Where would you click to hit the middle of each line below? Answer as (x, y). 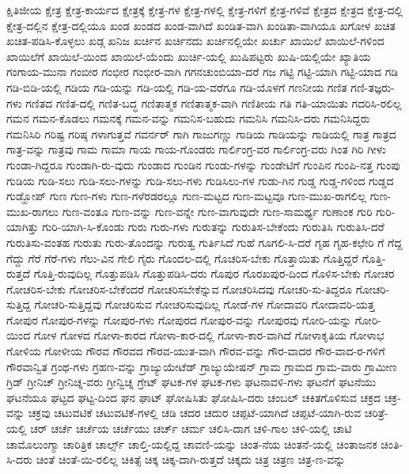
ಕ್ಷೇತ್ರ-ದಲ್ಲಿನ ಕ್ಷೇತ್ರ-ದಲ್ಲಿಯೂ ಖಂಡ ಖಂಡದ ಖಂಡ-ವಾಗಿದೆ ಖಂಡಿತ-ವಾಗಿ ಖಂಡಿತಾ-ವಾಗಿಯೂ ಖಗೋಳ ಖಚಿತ (201, 25)
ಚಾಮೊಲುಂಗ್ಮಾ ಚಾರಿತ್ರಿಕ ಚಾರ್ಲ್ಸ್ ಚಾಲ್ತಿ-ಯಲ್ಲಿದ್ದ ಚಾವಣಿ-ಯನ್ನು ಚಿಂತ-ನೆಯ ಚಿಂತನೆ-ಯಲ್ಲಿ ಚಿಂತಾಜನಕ (192, 444)
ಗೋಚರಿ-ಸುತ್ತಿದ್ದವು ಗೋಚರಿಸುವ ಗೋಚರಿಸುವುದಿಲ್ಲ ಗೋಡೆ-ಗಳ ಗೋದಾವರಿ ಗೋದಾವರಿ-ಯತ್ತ (204, 304)
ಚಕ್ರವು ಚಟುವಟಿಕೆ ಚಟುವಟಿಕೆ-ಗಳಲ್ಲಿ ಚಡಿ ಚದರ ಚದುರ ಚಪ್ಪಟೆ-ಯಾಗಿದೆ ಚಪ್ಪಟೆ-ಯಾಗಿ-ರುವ (195, 413)
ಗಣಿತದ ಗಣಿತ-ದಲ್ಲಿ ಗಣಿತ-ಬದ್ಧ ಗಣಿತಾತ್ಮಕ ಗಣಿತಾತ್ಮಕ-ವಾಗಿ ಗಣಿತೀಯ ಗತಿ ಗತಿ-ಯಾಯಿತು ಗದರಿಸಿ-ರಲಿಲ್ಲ (214, 102)
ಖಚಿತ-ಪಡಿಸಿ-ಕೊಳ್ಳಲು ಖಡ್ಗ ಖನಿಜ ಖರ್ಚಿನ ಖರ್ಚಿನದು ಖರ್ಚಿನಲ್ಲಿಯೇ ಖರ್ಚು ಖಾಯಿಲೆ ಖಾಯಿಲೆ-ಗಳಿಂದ (195, 41)
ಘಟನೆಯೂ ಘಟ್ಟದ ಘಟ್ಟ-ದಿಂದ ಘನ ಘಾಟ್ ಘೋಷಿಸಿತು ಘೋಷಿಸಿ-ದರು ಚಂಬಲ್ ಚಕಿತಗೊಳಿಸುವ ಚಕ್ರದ (194, 397)
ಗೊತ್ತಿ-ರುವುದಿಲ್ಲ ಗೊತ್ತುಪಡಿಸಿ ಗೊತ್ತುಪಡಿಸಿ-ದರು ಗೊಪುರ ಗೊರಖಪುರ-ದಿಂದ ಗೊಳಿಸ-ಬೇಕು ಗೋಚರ (214, 273)
